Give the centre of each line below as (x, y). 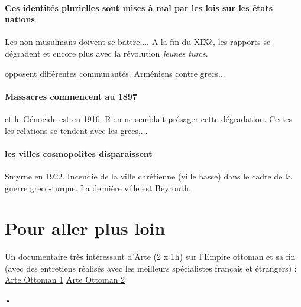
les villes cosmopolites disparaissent (79, 153)
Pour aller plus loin (85, 228)
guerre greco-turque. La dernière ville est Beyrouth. (98, 187)
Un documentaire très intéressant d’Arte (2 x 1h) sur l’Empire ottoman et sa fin (150, 257)
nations (20, 19)
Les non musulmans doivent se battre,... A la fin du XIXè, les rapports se (138, 42)
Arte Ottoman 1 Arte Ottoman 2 (65, 280)
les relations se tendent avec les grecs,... (76, 130)
